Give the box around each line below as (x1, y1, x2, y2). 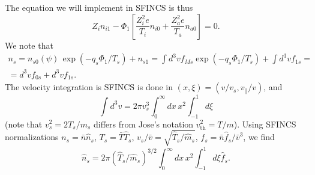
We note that (5, 38, 53, 51)
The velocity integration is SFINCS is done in (5, 81, 173, 93)
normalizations (5, 130, 59, 143)
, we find (243, 130, 275, 143)
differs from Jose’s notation (93, 117, 194, 130)
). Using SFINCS (233, 117, 296, 130)
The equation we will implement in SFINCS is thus (5, 1, 193, 13)
